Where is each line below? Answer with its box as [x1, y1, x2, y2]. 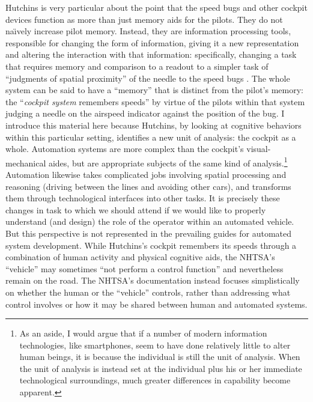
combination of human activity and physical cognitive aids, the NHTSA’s [5, 251, 275, 263]
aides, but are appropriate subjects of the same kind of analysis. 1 [48, 154, 288, 169]
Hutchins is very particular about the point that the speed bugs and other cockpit [5, 1, 308, 13]
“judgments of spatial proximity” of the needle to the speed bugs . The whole [5, 72, 290, 84]
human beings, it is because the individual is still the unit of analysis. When [19, 350, 300, 363]
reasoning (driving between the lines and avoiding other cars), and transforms [5, 180, 291, 192]
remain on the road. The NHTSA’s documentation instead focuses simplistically [5, 274, 300, 287]
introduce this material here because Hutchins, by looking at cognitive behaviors [5, 118, 302, 131]
